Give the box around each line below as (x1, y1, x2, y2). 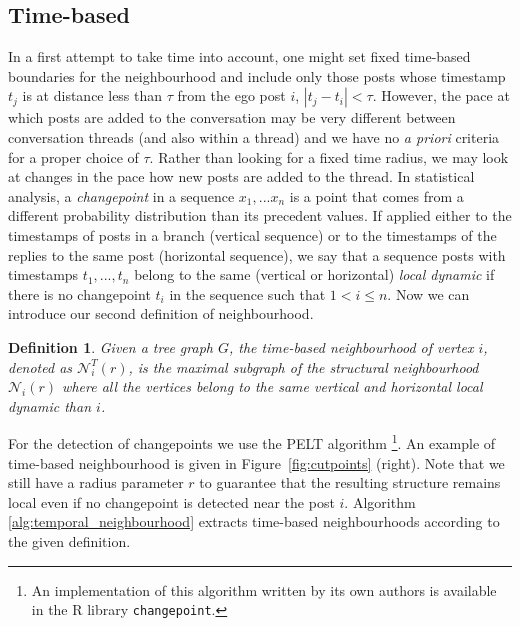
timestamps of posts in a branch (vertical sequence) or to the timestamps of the (8, 224, 497, 245)
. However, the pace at (372, 85, 510, 106)
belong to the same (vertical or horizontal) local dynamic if (134, 264, 495, 285)
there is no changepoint (8, 283, 151, 304)
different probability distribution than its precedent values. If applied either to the (8, 205, 512, 226)
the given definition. (8, 530, 131, 551)
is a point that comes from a (289, 185, 464, 206)
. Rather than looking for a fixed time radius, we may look (149, 146, 509, 167)
